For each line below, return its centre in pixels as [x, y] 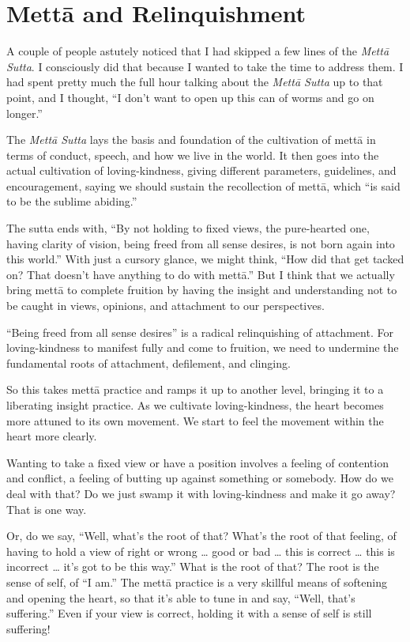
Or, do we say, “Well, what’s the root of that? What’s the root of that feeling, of [201, 536]
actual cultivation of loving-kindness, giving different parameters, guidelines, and [201, 170]
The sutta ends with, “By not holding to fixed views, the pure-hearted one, [188, 228]
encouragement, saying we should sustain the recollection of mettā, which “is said [203, 185]
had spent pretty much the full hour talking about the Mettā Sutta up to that [195, 82]
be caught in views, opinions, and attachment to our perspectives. [166, 306]
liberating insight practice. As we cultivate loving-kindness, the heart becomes [195, 405]
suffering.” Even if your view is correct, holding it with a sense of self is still [189, 613]
